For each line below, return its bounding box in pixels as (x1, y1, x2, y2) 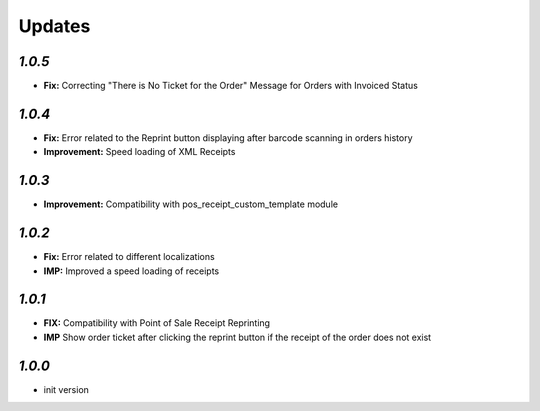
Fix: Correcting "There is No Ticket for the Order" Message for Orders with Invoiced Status (43, 80, 419, 92)
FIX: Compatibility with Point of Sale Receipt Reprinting (43, 317, 270, 329)
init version (43, 383, 90, 395)
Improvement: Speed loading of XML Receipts (43, 146, 236, 158)
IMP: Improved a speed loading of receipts (43, 265, 220, 277)
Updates (18, 15, 91, 37)
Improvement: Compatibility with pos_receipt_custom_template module (43, 198, 339, 210)
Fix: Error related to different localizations (43, 251, 215, 263)
